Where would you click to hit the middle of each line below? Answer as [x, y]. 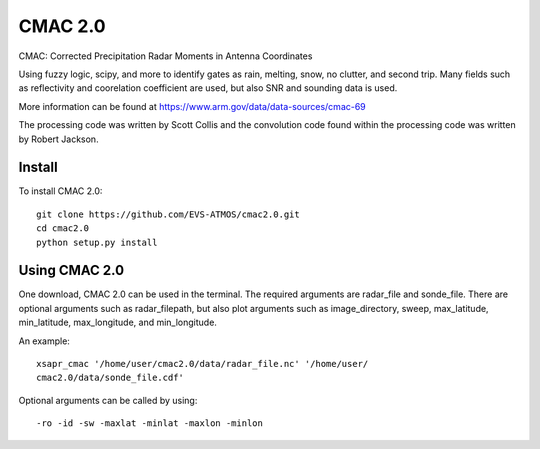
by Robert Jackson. [58, 139]
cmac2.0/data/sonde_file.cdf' [110, 378]
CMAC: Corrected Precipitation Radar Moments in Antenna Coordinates [165, 56]
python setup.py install [97, 242]
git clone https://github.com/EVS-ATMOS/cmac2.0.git [168, 214]
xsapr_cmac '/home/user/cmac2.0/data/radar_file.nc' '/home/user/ [202, 364]
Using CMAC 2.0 [71, 270]
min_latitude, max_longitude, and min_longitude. [117, 322]
